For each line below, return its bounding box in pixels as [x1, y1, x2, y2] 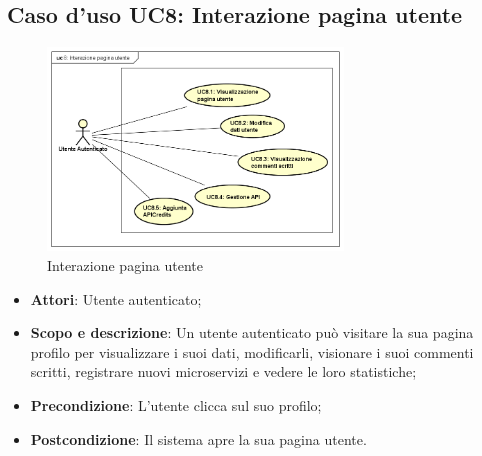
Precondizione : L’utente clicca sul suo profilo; [30, 394, 322, 415]
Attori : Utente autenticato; [30, 288, 202, 309]
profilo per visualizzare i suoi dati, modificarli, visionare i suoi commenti [30, 341, 474, 362]
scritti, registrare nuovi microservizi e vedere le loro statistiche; [30, 361, 417, 382]
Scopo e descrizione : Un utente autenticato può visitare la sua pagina [30, 322, 474, 343]
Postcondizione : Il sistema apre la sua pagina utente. [30, 428, 367, 449]
